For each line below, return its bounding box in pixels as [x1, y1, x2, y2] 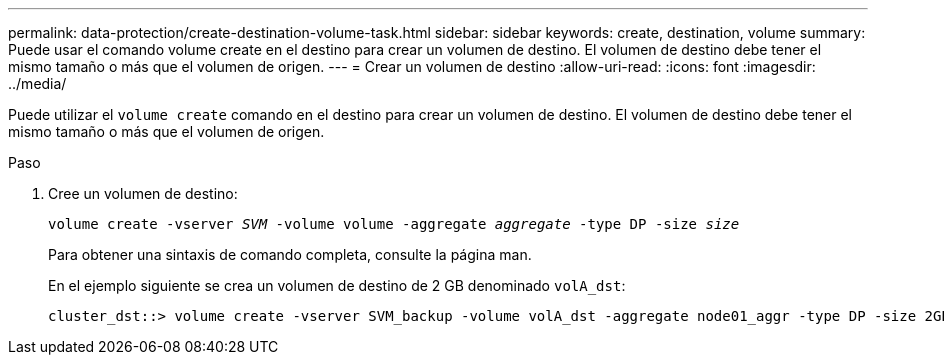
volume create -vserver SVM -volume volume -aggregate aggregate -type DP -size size [48, 216, 740, 232]
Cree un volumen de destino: [48, 185, 238, 202]
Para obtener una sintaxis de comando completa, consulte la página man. [48, 246, 532, 263]
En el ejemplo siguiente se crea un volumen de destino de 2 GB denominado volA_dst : [48, 277, 626, 294]
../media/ [8, 75, 67, 92]
